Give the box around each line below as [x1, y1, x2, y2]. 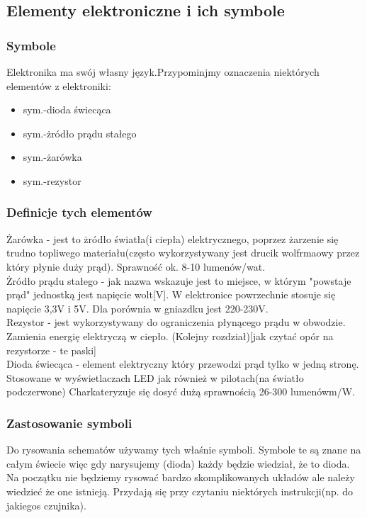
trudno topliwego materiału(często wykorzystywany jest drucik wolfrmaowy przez [6, 245, 360, 260]
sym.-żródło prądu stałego [23, 125, 137, 140]
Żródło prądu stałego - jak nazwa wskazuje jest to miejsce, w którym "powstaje [6, 273, 351, 288]
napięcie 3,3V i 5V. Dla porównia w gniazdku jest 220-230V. [6, 300, 269, 315]
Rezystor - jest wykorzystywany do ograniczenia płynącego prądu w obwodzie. [6, 315, 346, 330]
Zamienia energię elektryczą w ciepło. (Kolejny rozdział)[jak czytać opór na [6, 328, 334, 343]
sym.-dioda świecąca [23, 102, 111, 117]
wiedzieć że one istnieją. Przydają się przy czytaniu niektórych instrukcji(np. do [6, 483, 354, 498]
